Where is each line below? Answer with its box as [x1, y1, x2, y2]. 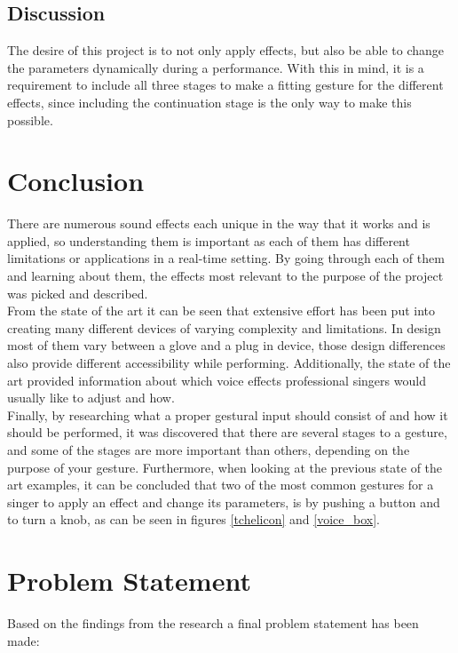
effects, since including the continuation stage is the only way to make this [7, 92, 412, 111]
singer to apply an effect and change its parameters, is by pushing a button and [7, 492, 440, 511]
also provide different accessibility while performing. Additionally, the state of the [7, 354, 451, 372]
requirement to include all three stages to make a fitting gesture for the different [7, 76, 444, 94]
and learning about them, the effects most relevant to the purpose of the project [7, 267, 444, 285]
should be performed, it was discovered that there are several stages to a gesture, [7, 423, 447, 442]
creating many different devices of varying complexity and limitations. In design [7, 318, 441, 337]
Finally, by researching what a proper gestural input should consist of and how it [7, 405, 448, 424]
